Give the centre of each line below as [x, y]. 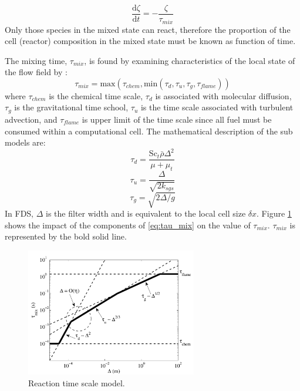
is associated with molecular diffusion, [223, 95]
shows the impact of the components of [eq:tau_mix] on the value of [128, 225]
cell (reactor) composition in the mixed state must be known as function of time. [150, 41]
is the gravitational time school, [71, 107]
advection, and [31, 119]
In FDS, [19, 213]
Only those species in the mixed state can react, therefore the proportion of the [148, 29]
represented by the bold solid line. [66, 236]
